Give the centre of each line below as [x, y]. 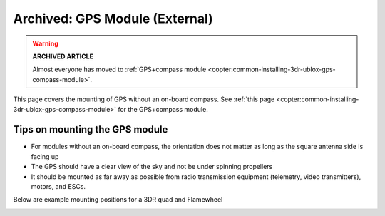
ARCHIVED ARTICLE [63, 56]
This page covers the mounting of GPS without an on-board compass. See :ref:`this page [144, 99]
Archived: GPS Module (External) [113, 19]
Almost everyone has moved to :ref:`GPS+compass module [119, 70]
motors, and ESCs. [58, 186]
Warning [45, 43]
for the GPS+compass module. [163, 109]
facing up [45, 156]
